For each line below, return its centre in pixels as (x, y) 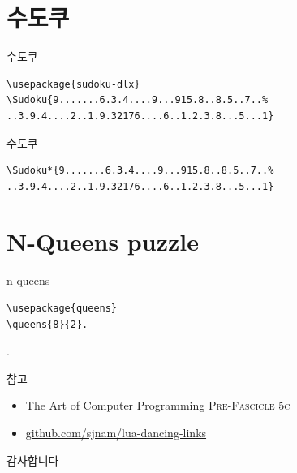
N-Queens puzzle (103, 241)
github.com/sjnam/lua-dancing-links (116, 432)
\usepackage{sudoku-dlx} (73, 84)
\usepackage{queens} (62, 308)
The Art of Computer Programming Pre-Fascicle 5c (158, 405)
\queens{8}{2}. (47, 324)
